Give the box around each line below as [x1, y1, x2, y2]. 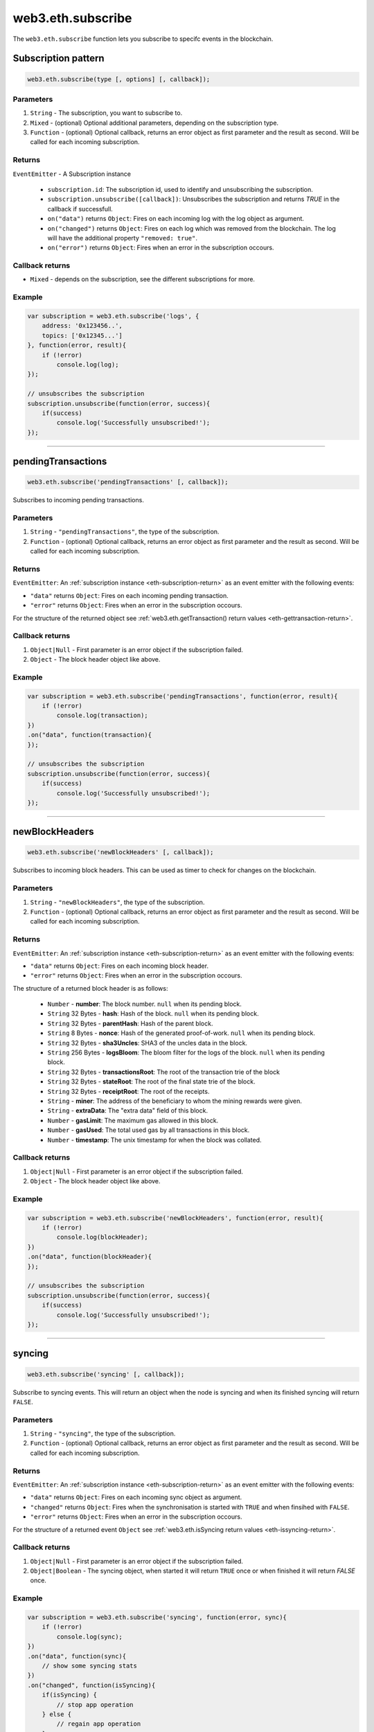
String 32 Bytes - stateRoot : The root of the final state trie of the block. [47, 1077, 256, 1086]
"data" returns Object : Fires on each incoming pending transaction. [30, 591, 229, 599]
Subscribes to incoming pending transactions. [12, 496, 145, 504]
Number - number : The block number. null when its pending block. [47, 1000, 242, 1008]
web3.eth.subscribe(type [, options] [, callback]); [27, 75, 211, 83]
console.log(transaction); [56, 712, 148, 720]
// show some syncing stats [42, 1661, 138, 1670]
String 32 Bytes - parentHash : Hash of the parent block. [47, 1019, 213, 1027]
